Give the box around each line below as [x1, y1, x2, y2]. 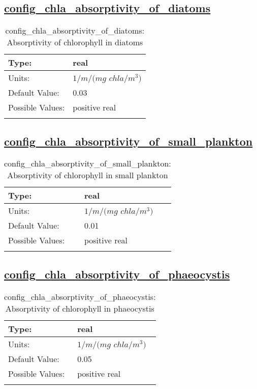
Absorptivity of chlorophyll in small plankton [7, 169, 168, 181]
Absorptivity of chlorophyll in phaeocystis [5, 302, 154, 314]
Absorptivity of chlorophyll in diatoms [7, 36, 143, 48]
